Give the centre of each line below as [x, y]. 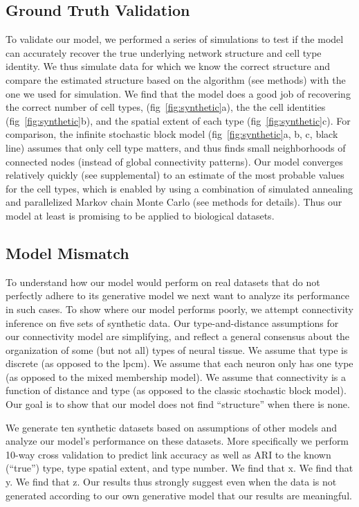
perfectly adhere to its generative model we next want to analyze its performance [177, 295]
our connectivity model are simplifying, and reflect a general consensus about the [178, 336]
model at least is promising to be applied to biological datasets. [140, 215]
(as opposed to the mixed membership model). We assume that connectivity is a [176, 376]
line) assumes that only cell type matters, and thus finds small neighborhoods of [176, 147]
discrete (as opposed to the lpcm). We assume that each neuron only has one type [179, 363]
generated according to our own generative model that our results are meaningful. [179, 495]
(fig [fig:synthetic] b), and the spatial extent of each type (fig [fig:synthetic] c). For [178, 120]
